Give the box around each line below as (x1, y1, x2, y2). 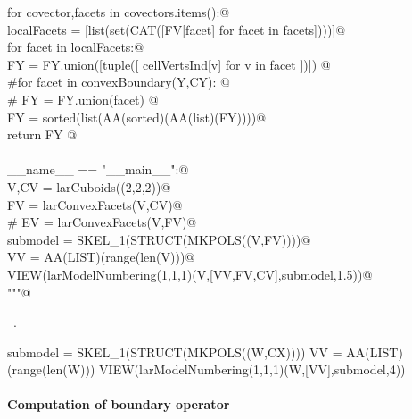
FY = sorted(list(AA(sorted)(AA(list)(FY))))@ (7, 107, 267, 126)
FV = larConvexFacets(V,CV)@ (7, 195, 183, 214)
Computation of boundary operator (7, 395, 230, 414)
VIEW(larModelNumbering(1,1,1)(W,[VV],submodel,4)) (99, 360, 406, 379)
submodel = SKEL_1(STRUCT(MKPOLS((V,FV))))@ (7, 230, 311, 248)
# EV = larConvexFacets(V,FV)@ (7, 213, 197, 231)
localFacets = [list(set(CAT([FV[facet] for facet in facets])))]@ (7, 20, 346, 38)
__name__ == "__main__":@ (7, 160, 189, 179)
